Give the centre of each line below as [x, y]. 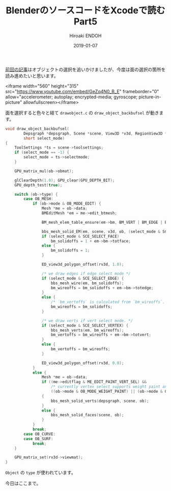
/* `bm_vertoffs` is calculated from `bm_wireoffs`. [108, 302]
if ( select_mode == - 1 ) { [42, 153]
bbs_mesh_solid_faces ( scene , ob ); [87, 415]
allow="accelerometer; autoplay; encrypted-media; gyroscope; [72, 97]
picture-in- [150, 97]
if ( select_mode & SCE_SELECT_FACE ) [80, 236]
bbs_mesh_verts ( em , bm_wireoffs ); [87, 330]
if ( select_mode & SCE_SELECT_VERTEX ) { [85, 325]
